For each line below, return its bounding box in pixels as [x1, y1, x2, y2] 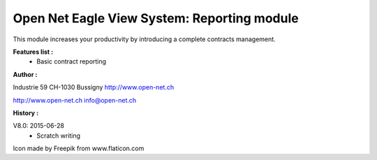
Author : [13, 70, 38, 78]
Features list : [13, 48, 54, 56]
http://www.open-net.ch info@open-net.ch [13, 96, 137, 104]
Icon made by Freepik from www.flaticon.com [13, 144, 145, 153]
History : [13, 108, 39, 117]
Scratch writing [36, 131, 80, 140]
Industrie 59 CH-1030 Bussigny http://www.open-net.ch [13, 83, 175, 92]
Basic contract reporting [36, 57, 107, 66]
